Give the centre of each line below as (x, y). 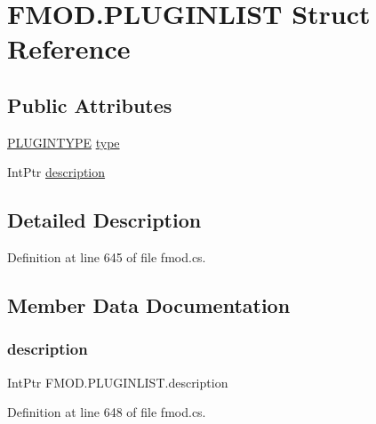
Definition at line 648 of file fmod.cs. (107, 412)
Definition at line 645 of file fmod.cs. (107, 257)
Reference (69, 48)
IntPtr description (56, 172)
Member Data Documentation (149, 305)
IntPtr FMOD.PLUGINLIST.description (118, 382)
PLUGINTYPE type (64, 142)
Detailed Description (104, 220)
